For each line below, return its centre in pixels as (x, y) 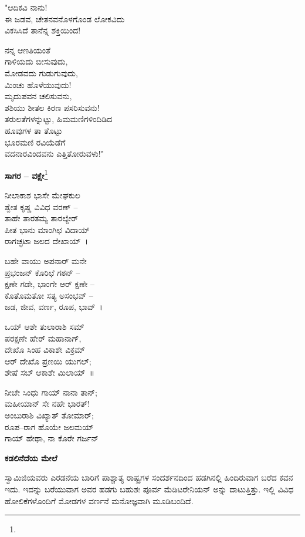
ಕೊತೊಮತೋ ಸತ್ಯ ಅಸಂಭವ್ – (49, 295)
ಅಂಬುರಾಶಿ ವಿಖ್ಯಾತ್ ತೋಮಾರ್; (49, 415)
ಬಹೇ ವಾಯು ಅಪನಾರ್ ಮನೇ (46, 260)
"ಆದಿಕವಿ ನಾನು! (26, 7)
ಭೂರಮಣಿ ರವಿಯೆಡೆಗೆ (35, 142)
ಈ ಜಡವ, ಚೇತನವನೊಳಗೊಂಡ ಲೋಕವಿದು (65, 18)
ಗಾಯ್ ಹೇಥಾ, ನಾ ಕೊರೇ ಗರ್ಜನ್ (52, 438)
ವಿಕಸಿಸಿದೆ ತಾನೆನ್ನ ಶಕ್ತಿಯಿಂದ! (43, 30)
